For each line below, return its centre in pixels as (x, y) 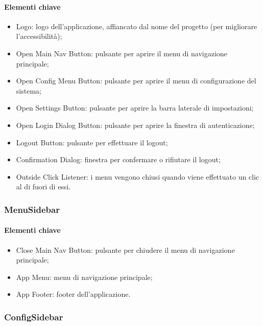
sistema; (29, 90)
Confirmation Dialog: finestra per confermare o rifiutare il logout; (118, 159)
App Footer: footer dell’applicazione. (73, 294)
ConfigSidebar (34, 317)
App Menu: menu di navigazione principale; (84, 277)
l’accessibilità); (39, 36)
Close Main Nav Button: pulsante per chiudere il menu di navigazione (125, 249)
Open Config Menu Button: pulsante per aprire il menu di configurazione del (136, 81)
